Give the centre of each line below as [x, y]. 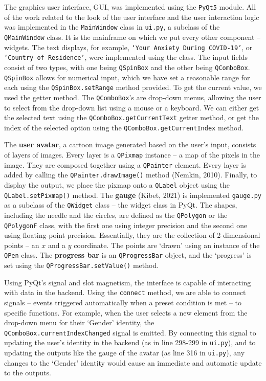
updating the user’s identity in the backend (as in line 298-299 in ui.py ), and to [130, 342]
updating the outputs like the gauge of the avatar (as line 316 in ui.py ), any [125, 353]
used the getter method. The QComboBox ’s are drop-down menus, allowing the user [133, 97]
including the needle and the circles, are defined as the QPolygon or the [116, 215]
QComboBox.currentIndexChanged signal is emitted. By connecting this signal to [130, 332]
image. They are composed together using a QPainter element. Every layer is [125, 164]
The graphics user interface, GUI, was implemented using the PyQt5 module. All [130, 7]
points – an [22, 245]
